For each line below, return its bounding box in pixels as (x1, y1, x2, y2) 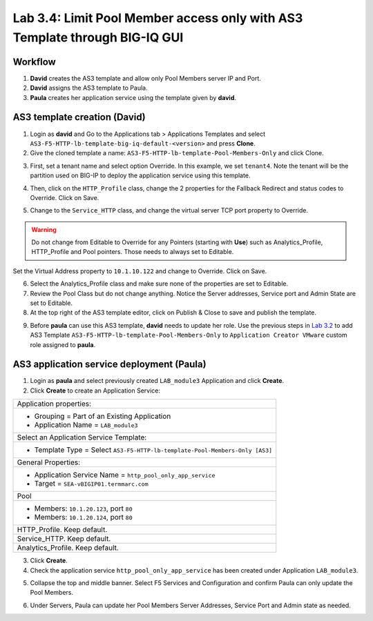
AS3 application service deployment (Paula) (12, 359, 207, 371)
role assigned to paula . (30, 340, 96, 348)
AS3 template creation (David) (12, 111, 146, 124)
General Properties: (17, 457, 81, 467)
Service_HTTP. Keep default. (17, 534, 111, 544)
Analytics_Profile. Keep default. (17, 543, 119, 553)
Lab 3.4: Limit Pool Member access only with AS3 (12, 10, 303, 26)
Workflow (12, 56, 57, 68)
